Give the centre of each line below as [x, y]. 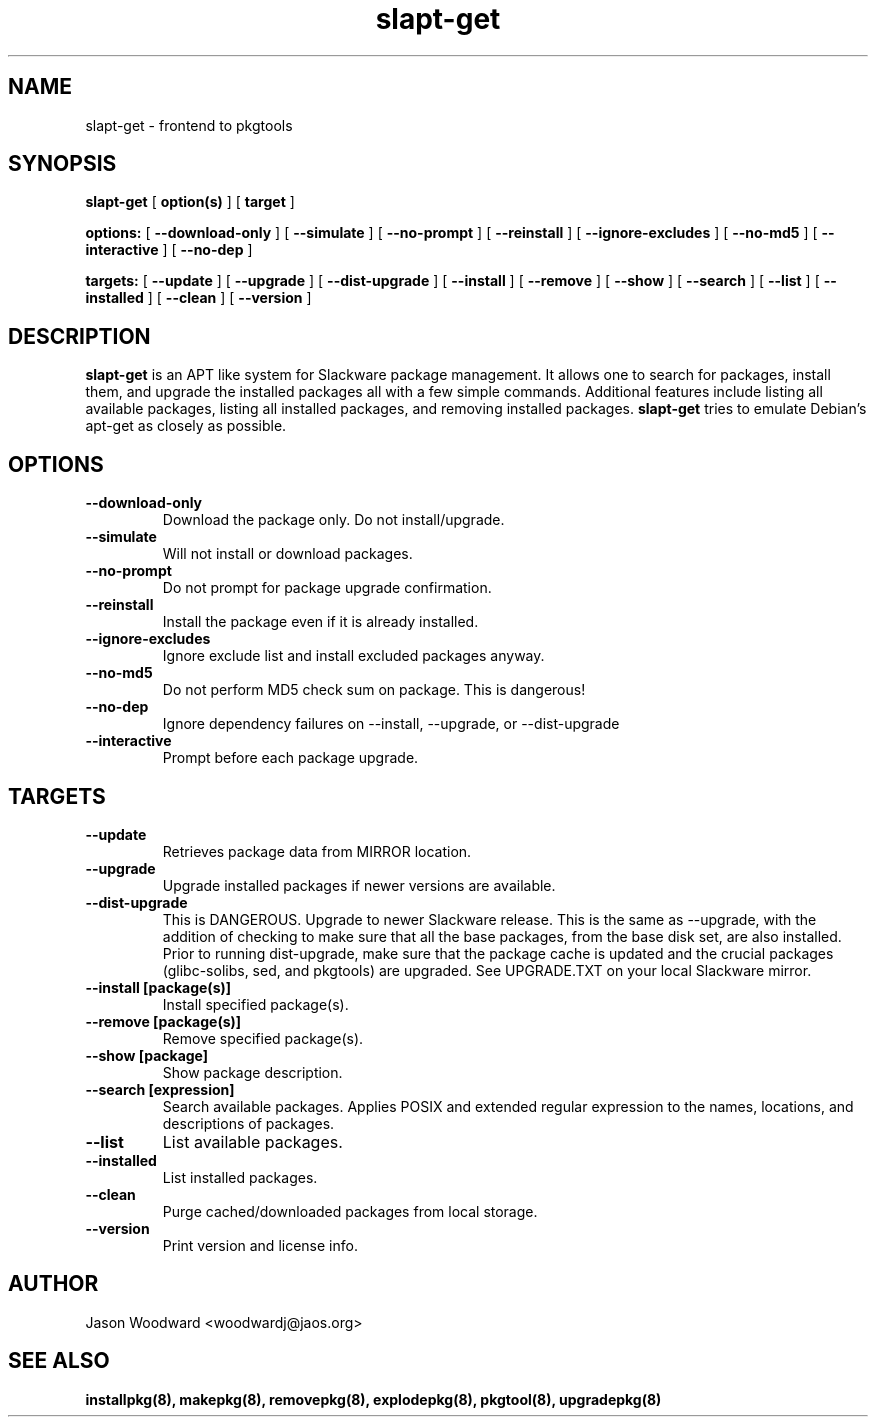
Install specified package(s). [255, 1004]
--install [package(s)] [158, 987]
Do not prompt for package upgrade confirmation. [327, 588]
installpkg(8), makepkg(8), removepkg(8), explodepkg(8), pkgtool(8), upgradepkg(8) [373, 1399]
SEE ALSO [59, 1361]
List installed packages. [240, 1177]
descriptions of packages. [248, 1123]
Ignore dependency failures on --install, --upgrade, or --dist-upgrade [391, 724]
